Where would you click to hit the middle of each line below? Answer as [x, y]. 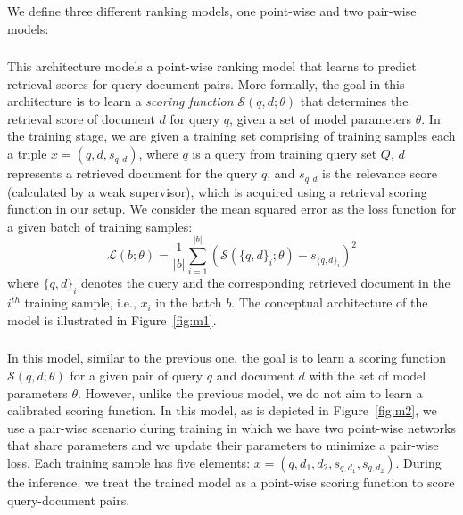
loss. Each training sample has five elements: [129, 462]
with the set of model [368, 375]
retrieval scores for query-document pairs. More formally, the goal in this [206, 83]
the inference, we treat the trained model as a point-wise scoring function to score [231, 482]
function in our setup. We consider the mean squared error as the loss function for [232, 209]
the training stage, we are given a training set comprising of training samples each [231, 136]
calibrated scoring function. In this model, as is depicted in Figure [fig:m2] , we [222, 410]
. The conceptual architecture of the [330, 302]
